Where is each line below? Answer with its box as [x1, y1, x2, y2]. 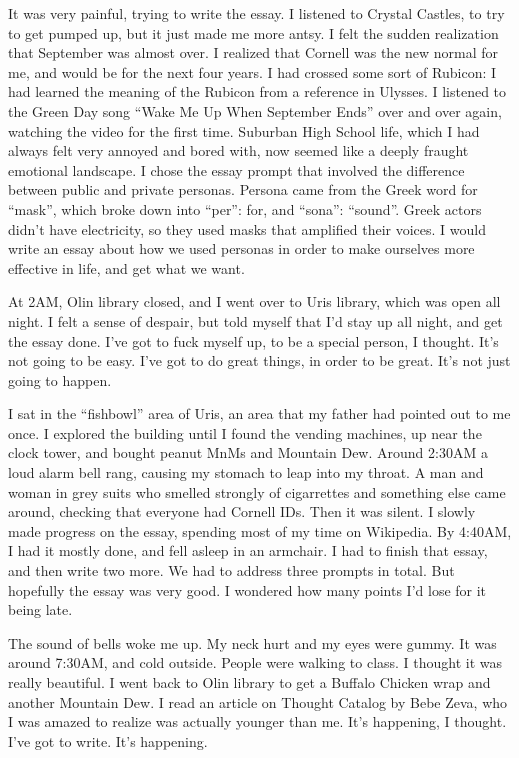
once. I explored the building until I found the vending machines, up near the [8, 422, 482, 443]
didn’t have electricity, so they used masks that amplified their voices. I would [8, 218, 487, 239]
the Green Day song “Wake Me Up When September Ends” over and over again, [8, 100, 502, 121]
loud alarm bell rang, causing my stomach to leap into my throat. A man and [8, 462, 484, 483]
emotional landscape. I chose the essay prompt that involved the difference [8, 159, 465, 180]
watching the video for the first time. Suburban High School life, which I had [8, 120, 480, 141]
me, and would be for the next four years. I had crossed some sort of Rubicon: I [8, 61, 497, 82]
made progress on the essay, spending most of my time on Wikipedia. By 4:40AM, [8, 520, 512, 541]
